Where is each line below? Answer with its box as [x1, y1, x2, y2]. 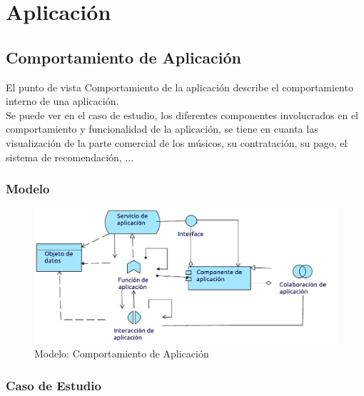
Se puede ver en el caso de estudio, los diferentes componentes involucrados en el [6, 107, 359, 122]
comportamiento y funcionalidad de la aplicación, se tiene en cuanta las [6, 121, 318, 136]
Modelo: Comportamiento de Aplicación [34, 346, 209, 361]
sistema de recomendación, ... [6, 149, 134, 164]
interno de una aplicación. [6, 93, 119, 108]
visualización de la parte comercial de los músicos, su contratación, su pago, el [6, 135, 348, 150]
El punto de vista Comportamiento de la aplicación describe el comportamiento [6, 79, 353, 94]
